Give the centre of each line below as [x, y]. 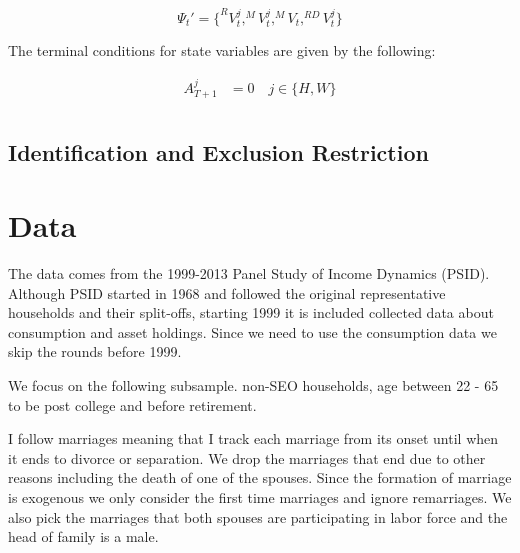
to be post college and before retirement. [132, 404]
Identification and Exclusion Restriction [218, 151]
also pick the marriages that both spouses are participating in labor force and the [258, 516]
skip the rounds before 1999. [95, 351]
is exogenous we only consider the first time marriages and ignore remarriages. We [260, 496]
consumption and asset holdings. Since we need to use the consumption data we [252, 331]
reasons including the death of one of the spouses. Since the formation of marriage [260, 477]
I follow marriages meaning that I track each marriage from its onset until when [253, 438]
